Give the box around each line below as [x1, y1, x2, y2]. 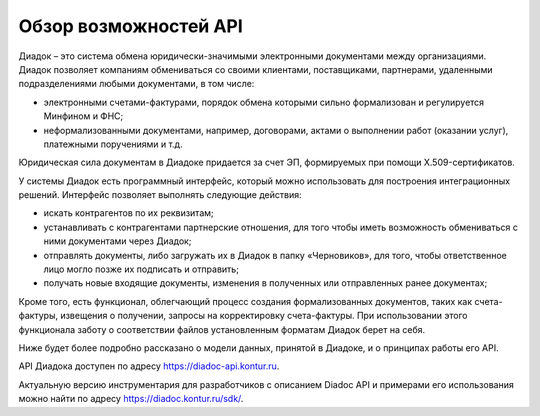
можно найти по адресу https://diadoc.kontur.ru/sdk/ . [18, 393, 244, 405]
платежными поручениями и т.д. [43, 138, 184, 150]
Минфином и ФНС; [43, 110, 124, 122]
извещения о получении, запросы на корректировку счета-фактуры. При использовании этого [60, 310, 468, 322]
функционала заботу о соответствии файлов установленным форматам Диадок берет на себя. [18, 323, 426, 335]
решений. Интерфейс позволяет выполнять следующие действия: [18, 189, 302, 201]
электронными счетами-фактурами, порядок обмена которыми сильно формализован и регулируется [43, 96, 485, 108]
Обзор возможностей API [18, 15, 244, 37]
